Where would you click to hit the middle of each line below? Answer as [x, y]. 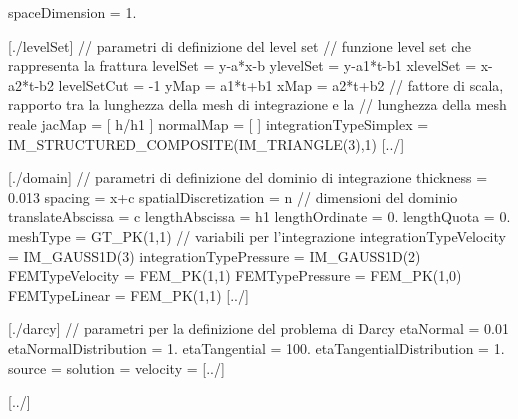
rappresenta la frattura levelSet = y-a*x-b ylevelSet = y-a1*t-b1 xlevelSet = [242, 65]
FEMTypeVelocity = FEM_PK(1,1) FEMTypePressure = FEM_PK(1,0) [235, 275]
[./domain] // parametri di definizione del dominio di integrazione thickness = [248, 177]
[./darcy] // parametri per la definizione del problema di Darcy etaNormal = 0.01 [258, 328]
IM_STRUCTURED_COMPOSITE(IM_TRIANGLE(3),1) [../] [206, 143]
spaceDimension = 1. [72, 12]
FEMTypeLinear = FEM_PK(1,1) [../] [128, 294]
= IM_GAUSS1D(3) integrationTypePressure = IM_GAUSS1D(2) [214, 255]
